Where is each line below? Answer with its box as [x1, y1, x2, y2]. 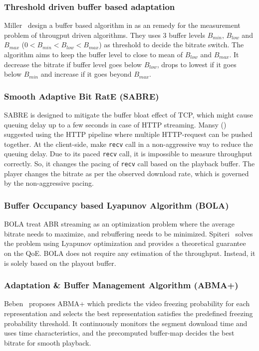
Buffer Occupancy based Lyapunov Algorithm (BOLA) [4, 199, 229, 211]
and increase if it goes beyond [40, 69, 132, 79]
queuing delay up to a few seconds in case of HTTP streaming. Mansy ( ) [4, 119, 227, 129]
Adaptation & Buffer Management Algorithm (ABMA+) [4, 279, 239, 291]
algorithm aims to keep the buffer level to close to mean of [4, 49, 183, 59]
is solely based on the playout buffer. [4, 257, 116, 268]
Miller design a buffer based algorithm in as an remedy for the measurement [4, 20, 241, 30]
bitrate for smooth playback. [4, 337, 91, 348]
